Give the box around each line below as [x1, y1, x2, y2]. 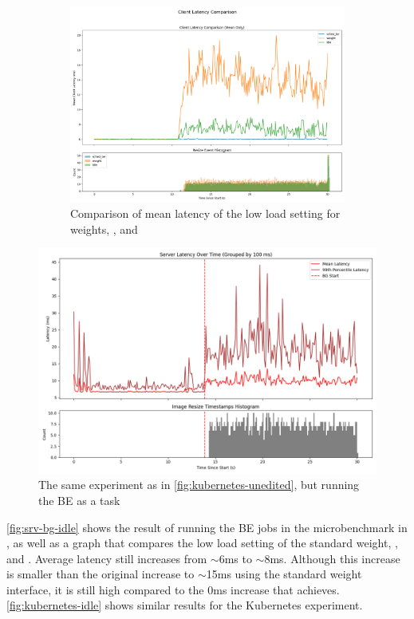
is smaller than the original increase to [6, 566, 195, 582]
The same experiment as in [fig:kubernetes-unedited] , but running [38, 476, 360, 493]
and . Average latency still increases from [6, 550, 207, 566]
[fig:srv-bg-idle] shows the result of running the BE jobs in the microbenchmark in [6, 518, 408, 535]
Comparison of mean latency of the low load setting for [70, 205, 341, 222]
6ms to [219, 550, 252, 566]
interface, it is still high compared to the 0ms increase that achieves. [6, 581, 340, 597]
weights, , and [70, 220, 138, 237]
